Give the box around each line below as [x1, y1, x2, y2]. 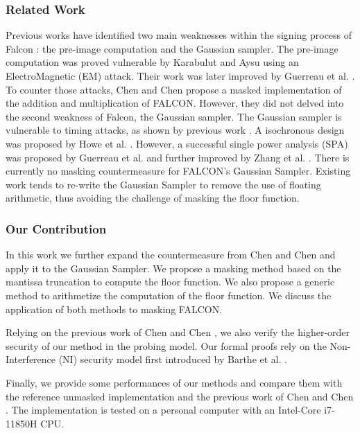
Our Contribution [6, 220, 107, 237]
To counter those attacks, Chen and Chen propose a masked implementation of [6, 82, 342, 96]
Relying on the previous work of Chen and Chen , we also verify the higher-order [6, 325, 350, 339]
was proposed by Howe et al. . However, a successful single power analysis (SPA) [6, 136, 348, 150]
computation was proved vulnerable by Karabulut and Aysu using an [6, 55, 299, 69]
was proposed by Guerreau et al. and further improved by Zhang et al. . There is [6, 150, 350, 164]
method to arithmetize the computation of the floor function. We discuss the [6, 288, 332, 302]
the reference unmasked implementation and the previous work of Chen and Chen [6, 389, 354, 403]
